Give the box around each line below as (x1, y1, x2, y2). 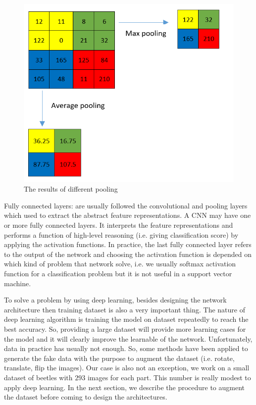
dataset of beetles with (4, 372, 73, 382)
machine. (4, 278, 31, 288)
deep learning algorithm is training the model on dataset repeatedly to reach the (4, 314, 249, 324)
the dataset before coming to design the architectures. (4, 392, 167, 402)
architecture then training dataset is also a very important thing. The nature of (4, 304, 245, 314)
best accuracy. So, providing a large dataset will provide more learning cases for (4, 324, 246, 334)
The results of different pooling (24, 184, 118, 194)
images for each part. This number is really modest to (87, 372, 251, 382)
